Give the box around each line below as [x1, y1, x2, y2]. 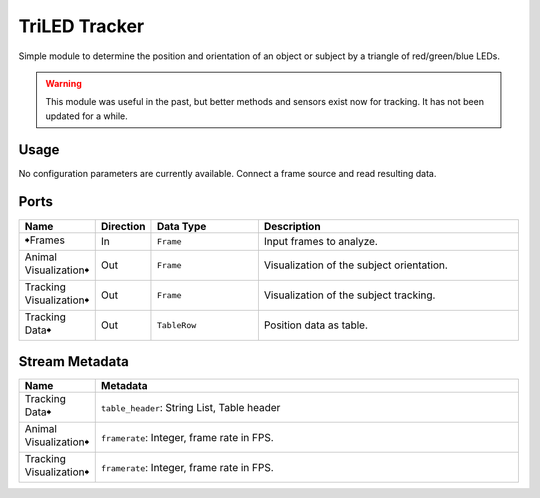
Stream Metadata [18, 353, 129, 370]
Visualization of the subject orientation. [263, 258, 449, 272]
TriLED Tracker [18, 15, 145, 37]
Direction [100, 219, 146, 233]
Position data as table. [263, 318, 369, 332]
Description [263, 219, 321, 233]
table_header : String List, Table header [100, 400, 281, 414]
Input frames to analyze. [263, 235, 379, 249]
